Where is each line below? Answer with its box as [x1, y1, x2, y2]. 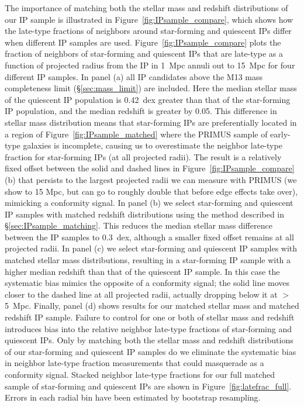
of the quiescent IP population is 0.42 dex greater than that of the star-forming [5, 93, 291, 105]
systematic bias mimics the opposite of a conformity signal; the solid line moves [5, 277, 290, 289]
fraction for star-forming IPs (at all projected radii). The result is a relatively [5, 150, 282, 163]
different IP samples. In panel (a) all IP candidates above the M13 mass [5, 70, 262, 82]
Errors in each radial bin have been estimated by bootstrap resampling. [5, 391, 261, 403]
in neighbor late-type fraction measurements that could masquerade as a [5, 357, 264, 369]
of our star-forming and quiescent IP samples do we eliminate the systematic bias [5, 345, 296, 357]
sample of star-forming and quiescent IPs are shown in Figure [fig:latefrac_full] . [5, 380, 292, 392]
